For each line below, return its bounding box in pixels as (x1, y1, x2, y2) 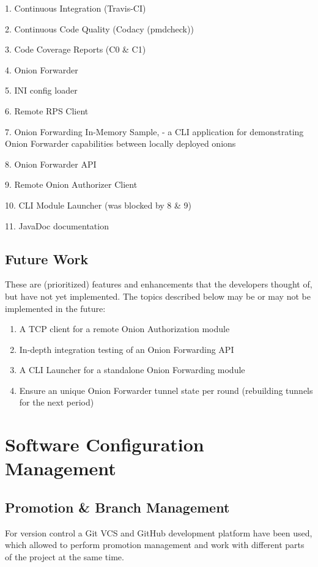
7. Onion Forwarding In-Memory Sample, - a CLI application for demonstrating (5, 125, 304, 138)
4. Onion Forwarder (5, 63, 78, 76)
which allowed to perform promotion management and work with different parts (5, 538, 305, 551)
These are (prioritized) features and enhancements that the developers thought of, (5, 278, 312, 291)
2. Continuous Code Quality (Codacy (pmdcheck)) (5, 22, 194, 35)
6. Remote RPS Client (5, 104, 89, 117)
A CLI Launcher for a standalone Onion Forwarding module (19, 363, 245, 376)
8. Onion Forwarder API (5, 157, 97, 170)
